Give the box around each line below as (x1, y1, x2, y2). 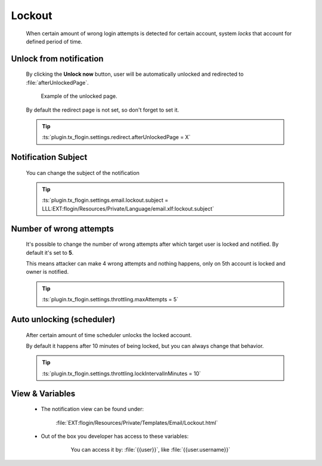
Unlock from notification (11, 54, 104, 64)
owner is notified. (26, 269, 69, 276)
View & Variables (11, 388, 76, 399)
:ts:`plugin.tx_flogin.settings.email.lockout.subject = (42, 197, 169, 204)
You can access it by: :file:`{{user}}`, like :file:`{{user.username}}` (70, 446, 231, 453)
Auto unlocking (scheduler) (11, 314, 116, 325)
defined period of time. (26, 38, 83, 45)
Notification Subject (11, 152, 88, 162)
